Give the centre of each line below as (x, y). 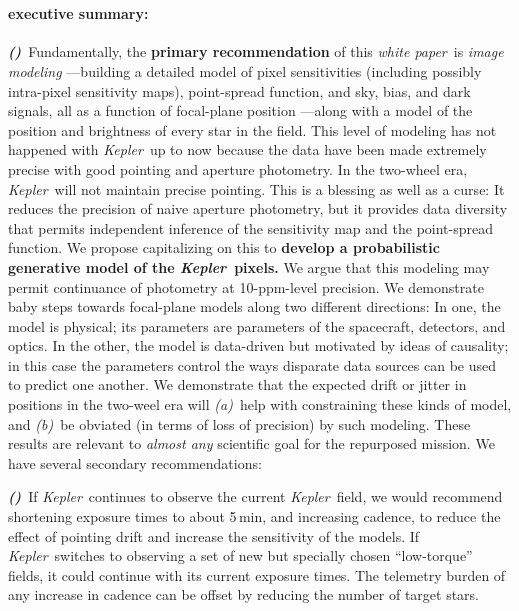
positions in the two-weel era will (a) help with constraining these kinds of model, (260, 404)
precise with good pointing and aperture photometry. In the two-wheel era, (238, 168)
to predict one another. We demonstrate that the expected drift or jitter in (237, 384)
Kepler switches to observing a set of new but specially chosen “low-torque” (240, 555)
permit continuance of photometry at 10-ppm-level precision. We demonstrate (246, 286)
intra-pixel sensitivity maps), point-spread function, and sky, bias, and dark (239, 90)
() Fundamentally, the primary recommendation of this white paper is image (256, 51)
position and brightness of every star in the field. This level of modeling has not (252, 129)
